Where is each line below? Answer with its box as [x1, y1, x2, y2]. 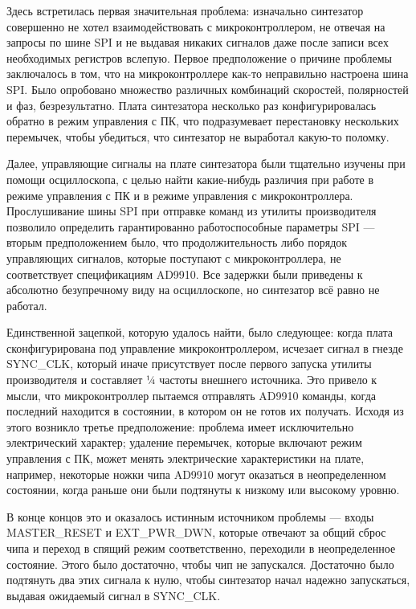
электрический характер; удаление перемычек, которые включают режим [6, 434, 362, 451]
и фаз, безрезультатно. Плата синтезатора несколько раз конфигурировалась [6, 96, 377, 113]
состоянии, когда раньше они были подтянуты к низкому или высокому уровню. [6, 481, 400, 498]
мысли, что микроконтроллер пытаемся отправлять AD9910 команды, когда [6, 386, 376, 403]
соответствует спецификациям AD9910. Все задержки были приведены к [6, 265, 363, 282]
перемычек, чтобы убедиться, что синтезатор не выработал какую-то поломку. [6, 128, 389, 145]
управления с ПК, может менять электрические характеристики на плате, [6, 450, 365, 467]
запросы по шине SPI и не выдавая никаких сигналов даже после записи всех [6, 34, 389, 51]
